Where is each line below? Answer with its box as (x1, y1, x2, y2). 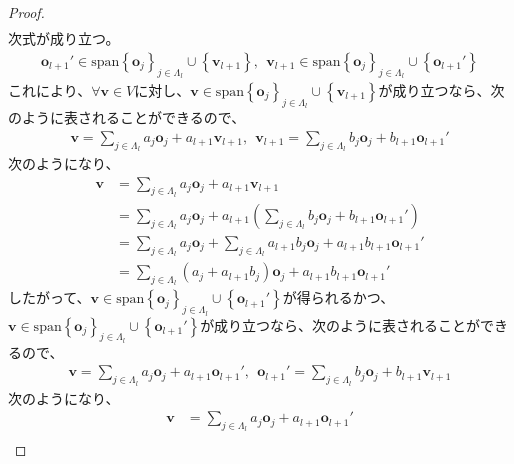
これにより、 (8, 79, 92, 100)
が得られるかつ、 (282, 287, 395, 308)
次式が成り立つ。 (8, 28, 120, 49)
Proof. (8, 2, 45, 22)
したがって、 (8, 287, 91, 308)
